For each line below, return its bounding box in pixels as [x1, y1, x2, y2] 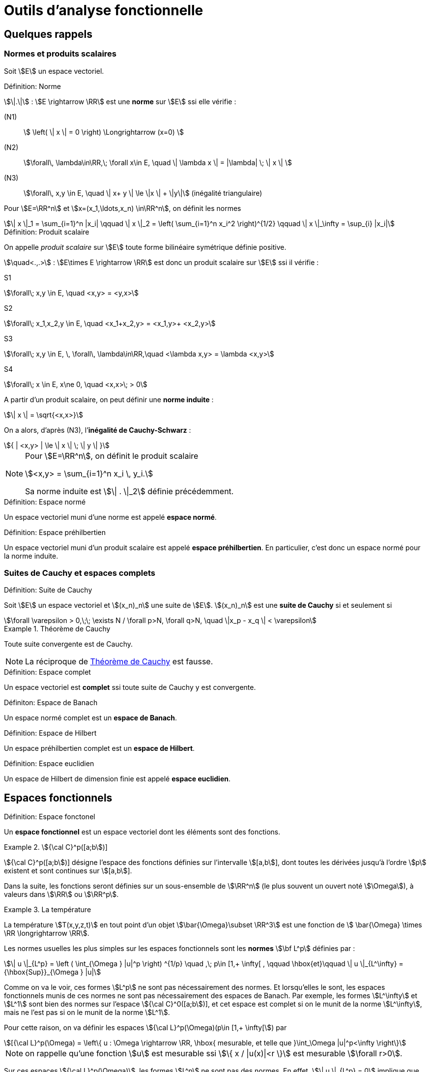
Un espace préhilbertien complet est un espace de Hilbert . [4, 744, 195, 753]
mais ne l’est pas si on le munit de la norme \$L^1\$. [4, 1008, 170, 1017]
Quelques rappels [4, 28, 93, 40]
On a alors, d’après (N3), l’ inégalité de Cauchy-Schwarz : [4, 425, 191, 434]
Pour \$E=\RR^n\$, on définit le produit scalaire [25, 450, 199, 461]
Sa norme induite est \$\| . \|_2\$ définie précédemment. [25, 486, 234, 496]
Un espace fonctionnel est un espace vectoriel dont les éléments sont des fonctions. [4, 828, 281, 836]
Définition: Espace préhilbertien [4, 528, 106, 536]
